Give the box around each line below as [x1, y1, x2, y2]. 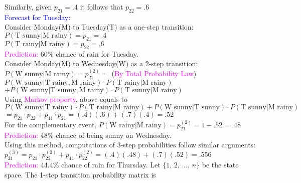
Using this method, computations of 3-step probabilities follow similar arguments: [5, 139, 256, 150]
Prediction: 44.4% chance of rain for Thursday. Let [5, 159, 161, 170]
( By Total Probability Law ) [111, 68, 197, 78]
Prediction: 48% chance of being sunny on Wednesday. [5, 129, 172, 140]
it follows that [80, 2, 123, 12]
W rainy [109, 121, 135, 129]
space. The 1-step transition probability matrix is [5, 169, 156, 179]
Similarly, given [5, 2, 52, 12]
